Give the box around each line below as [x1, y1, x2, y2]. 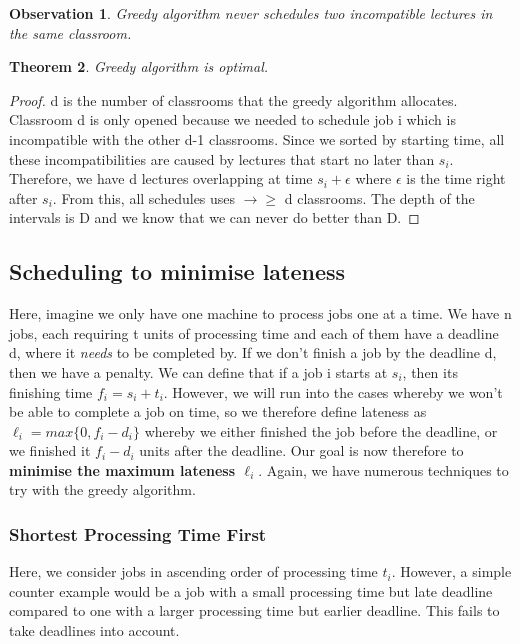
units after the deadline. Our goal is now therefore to [139, 440, 464, 461]
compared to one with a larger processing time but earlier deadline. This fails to [9, 600, 500, 621]
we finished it [9, 440, 91, 461]
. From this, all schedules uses [52, 187, 236, 208]
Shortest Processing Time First [9, 522, 267, 546]
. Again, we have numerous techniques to [258, 459, 509, 480]
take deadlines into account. [9, 620, 180, 641]
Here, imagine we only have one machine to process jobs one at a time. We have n [9, 303, 512, 324]
